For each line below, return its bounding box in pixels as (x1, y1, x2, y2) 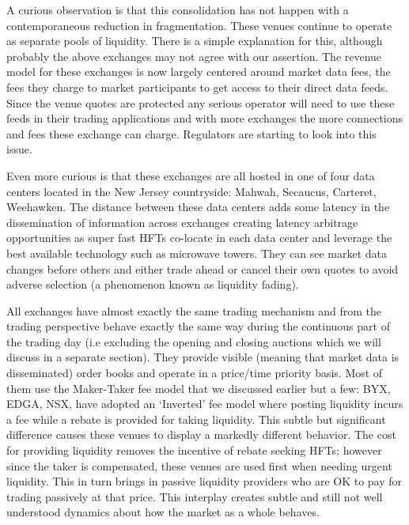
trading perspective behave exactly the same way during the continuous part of (6, 318, 390, 334)
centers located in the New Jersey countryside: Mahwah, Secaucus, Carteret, (6, 183, 377, 199)
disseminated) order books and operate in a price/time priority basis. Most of (6, 364, 383, 381)
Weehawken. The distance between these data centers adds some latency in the (6, 198, 390, 215)
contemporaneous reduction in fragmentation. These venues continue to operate (6, 17, 392, 33)
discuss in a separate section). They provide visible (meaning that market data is (6, 349, 400, 365)
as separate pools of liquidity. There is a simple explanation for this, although (6, 32, 383, 49)
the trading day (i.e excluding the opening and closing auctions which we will (6, 333, 381, 349)
